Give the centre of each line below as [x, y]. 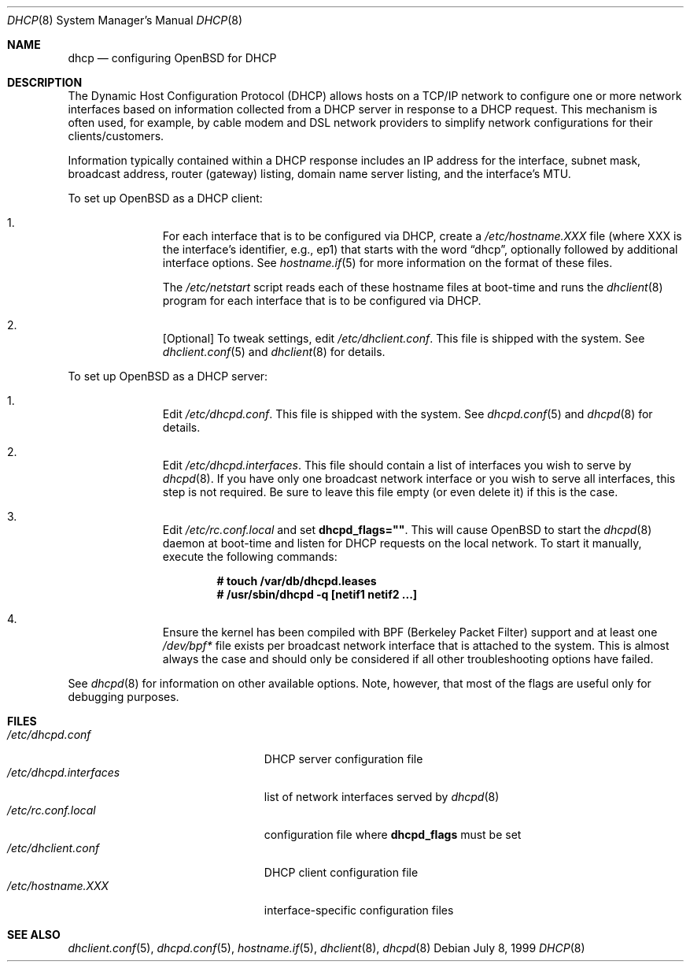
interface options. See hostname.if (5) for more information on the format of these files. [387, 263]
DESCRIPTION [45, 82]
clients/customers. [116, 136]
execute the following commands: [250, 556]
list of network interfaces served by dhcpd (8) [382, 797]
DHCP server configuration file [343, 759]
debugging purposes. [124, 697]
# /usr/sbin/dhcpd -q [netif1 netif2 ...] [317, 594]
